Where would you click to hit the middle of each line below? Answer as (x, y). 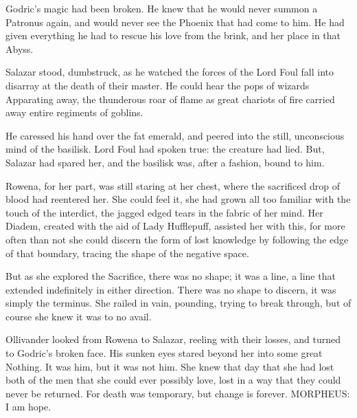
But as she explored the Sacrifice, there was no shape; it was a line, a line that (171, 276)
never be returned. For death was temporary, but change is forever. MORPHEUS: (178, 393)
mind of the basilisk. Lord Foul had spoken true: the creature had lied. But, (165, 149)
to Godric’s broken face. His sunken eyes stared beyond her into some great (164, 353)
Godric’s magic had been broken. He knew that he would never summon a (162, 8)
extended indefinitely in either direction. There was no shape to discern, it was (171, 289)
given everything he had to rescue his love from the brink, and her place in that (173, 35)
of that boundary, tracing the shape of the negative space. (127, 253)
